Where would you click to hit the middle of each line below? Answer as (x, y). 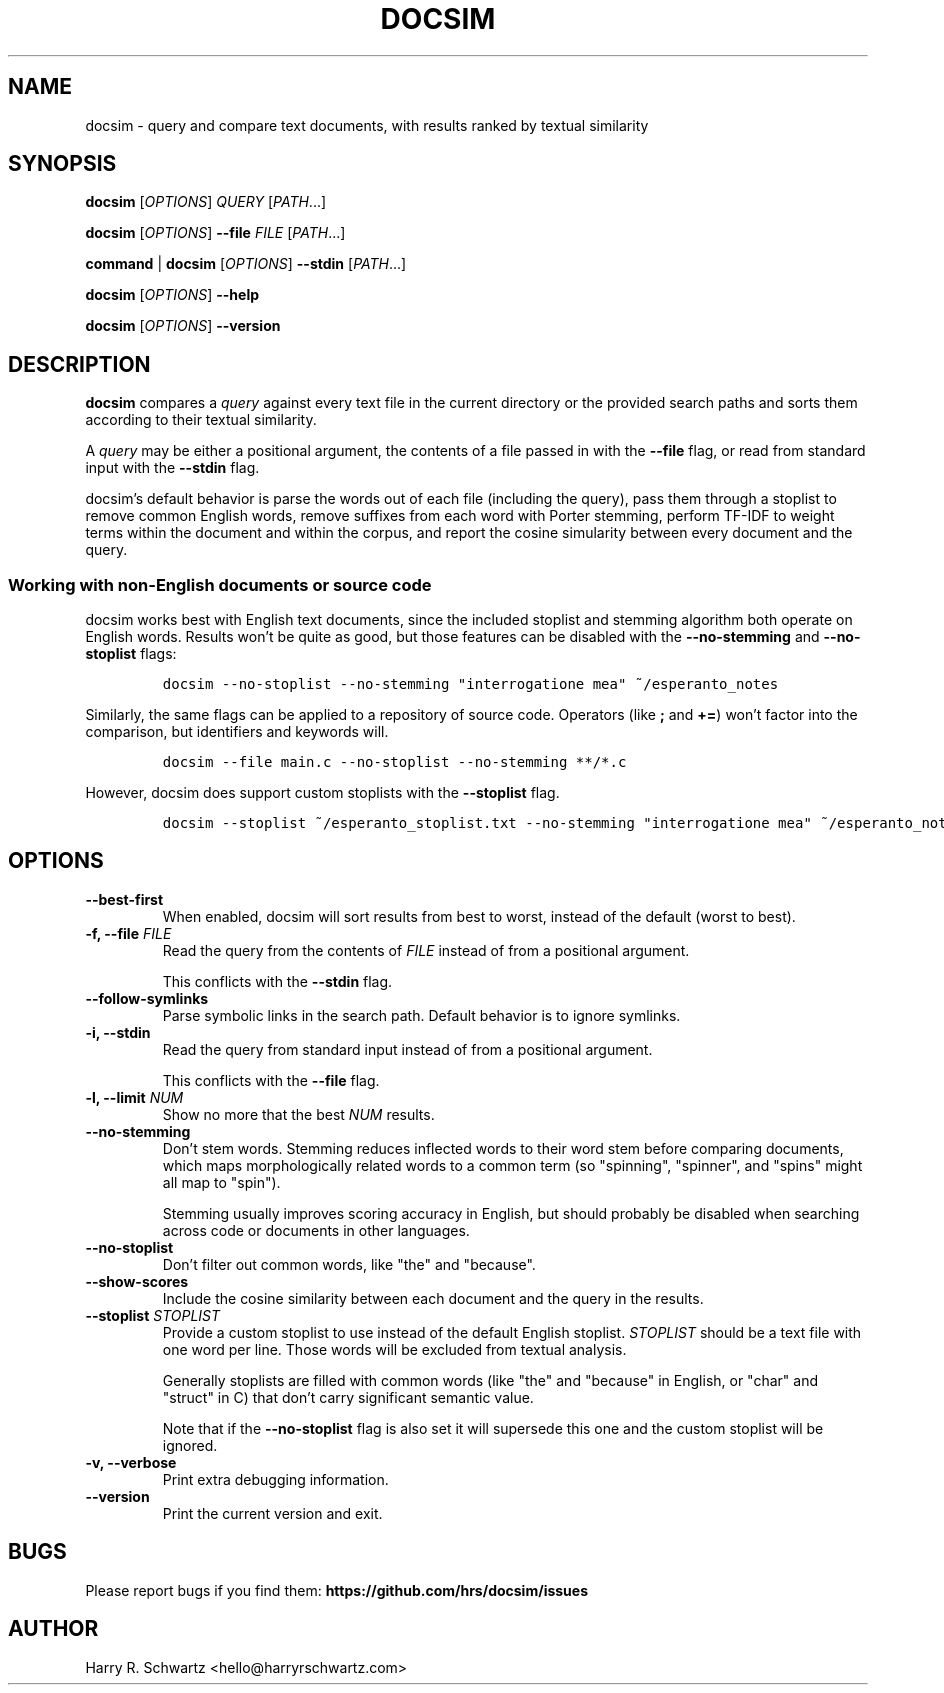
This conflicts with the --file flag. (271, 1080)
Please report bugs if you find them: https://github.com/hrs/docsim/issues (336, 1590)
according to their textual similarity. (201, 420)
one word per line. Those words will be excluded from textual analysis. (394, 1349)
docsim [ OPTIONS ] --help (172, 295)
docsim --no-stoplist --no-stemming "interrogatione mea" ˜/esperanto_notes (470, 684)
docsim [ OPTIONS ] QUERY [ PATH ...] (206, 202)
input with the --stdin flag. (172, 468)
